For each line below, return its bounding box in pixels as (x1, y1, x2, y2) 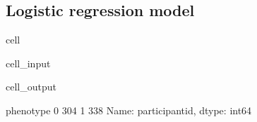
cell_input (6, 55, 51, 70)
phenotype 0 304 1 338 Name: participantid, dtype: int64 (6, 102, 252, 117)
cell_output (6, 79, 56, 94)
